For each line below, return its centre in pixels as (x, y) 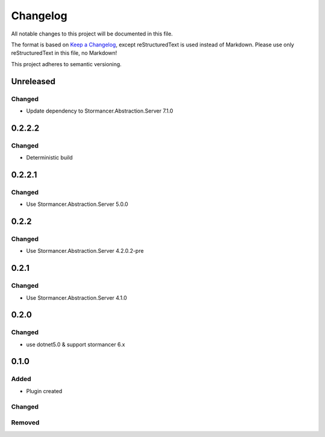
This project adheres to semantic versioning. (66, 64)
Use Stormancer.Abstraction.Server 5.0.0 (77, 204)
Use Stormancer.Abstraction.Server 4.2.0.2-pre (85, 251)
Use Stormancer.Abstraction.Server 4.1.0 (77, 297)
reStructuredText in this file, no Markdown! (64, 53)
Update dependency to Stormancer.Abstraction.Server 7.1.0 (100, 111)
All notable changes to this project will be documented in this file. (92, 34)
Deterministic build (50, 158)
